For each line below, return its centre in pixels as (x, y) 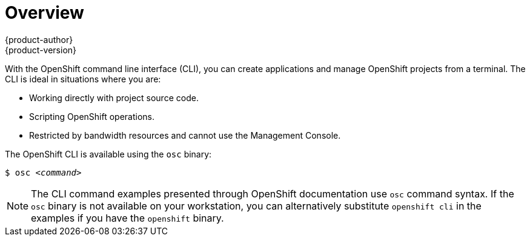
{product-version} (41, 50)
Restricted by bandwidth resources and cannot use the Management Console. (185, 135)
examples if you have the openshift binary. (128, 218)
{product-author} (39, 39)
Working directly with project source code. (114, 97)
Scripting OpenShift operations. (92, 116)
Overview (45, 13)
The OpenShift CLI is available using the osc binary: (108, 154)
